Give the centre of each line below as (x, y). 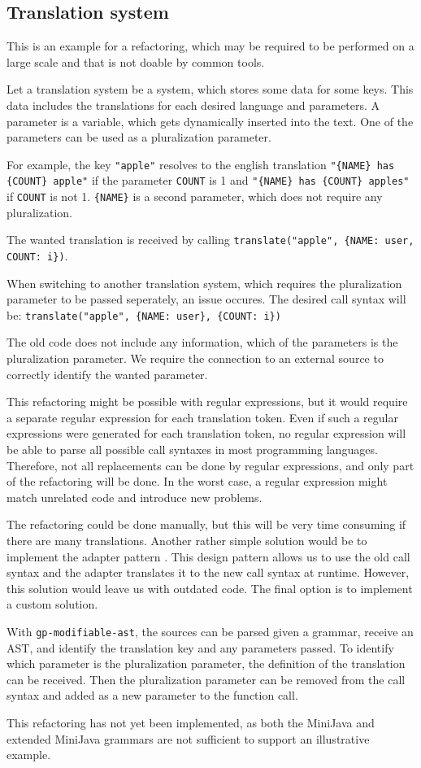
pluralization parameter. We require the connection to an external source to (195, 358)
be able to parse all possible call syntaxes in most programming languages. (192, 449)
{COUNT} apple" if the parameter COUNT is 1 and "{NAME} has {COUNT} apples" (208, 180)
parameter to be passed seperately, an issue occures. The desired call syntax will (206, 299)
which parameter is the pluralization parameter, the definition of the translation (206, 663)
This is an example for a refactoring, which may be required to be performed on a (210, 46)
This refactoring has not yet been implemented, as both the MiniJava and (191, 723)
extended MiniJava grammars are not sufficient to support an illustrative (188, 738)
